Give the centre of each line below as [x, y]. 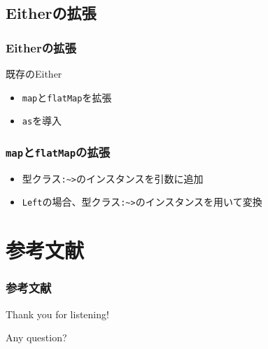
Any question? [36, 337]
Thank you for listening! [57, 314]
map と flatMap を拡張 [67, 97]
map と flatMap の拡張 [58, 151]
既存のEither [34, 73]
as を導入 [42, 121]
